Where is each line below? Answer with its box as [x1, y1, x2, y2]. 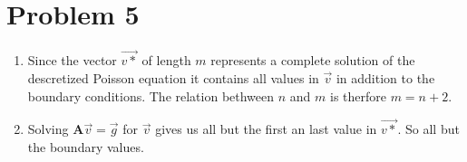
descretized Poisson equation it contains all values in [27, 68, 319, 87]
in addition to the [336, 68, 435, 87]
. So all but [397, 119, 460, 138]
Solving [27, 119, 69, 138]
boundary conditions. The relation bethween [27, 86, 275, 105]
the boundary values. [27, 137, 144, 156]
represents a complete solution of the [210, 51, 415, 70]
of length [141, 51, 191, 70]
